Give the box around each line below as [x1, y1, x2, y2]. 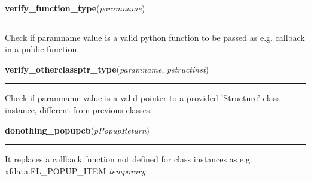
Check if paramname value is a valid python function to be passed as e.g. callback [5, 31, 305, 43]
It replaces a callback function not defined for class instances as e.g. [5, 153, 252, 165]
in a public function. [5, 43, 80, 55]
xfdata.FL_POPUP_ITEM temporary [5, 164, 146, 177]
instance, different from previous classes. [5, 103, 153, 116]
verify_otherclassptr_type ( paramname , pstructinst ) [5, 62, 209, 75]
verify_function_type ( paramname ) [5, 2, 145, 14]
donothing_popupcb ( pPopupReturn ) [5, 123, 150, 136]
